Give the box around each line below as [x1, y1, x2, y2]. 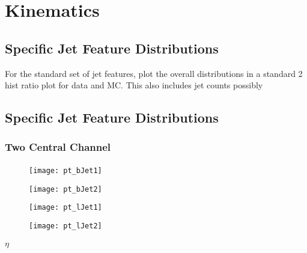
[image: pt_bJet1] [29, 166, 102, 175]
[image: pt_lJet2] [29, 221, 102, 230]
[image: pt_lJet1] [29, 203, 102, 212]
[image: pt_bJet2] [29, 184, 102, 194]
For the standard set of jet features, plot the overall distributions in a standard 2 [5, 67, 303, 79]
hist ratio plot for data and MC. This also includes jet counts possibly [5, 79, 263, 91]
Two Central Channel [5, 139, 111, 154]
